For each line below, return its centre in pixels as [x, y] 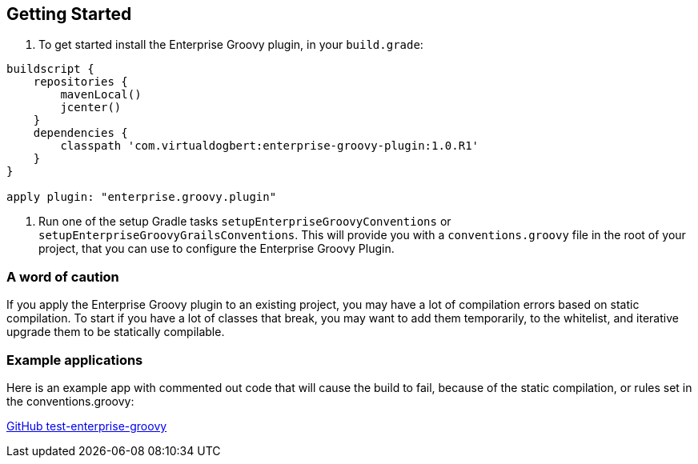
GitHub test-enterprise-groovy [87, 426]
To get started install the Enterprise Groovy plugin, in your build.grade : [231, 45]
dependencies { [80, 133]
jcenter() [91, 108]
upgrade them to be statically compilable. [116, 332]
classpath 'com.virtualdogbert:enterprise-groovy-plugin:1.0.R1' [270, 146]
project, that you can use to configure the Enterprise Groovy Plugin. [217, 249]
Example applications [75, 360]
